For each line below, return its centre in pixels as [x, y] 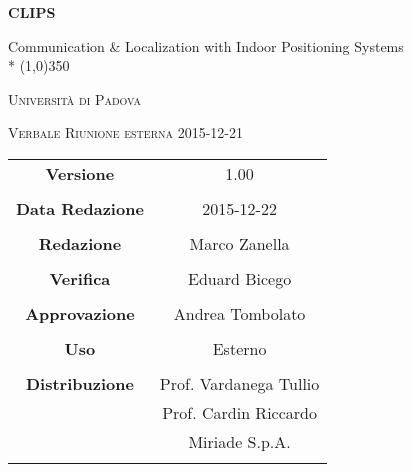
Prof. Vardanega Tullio [239, 383]
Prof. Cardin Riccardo [239, 412]
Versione [80, 173]
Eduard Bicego [239, 278]
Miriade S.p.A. [239, 441]
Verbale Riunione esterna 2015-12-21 [125, 132]
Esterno [239, 348]
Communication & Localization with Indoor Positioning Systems [206, 45]
